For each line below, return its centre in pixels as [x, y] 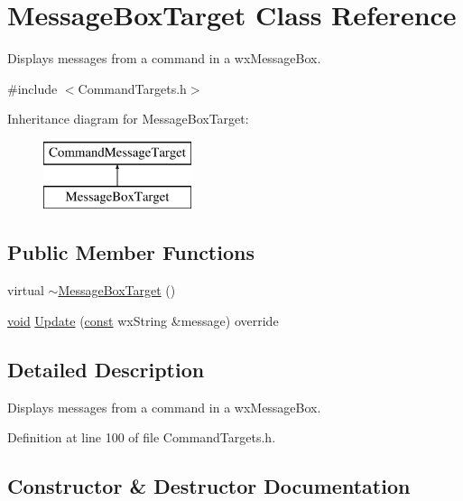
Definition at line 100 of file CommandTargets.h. [142, 437]
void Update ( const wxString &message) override [143, 320]
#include [32, 88]
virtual [26, 290]
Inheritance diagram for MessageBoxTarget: [128, 119]
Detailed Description [106, 369]
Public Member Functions [131, 252]
